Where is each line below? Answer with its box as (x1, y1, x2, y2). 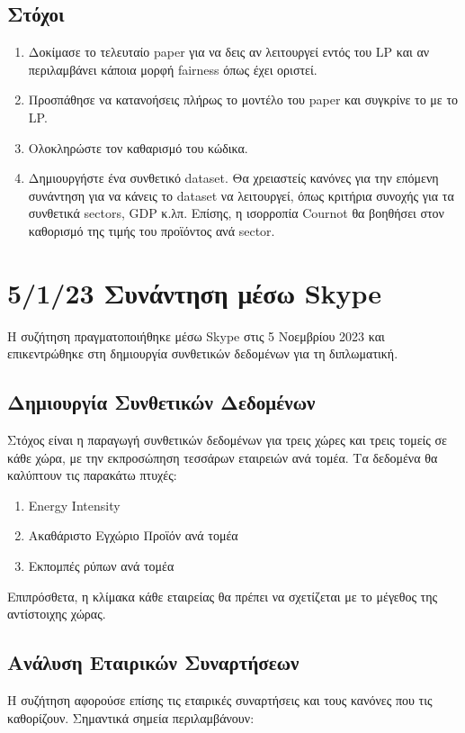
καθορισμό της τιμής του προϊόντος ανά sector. (28, 221, 275, 240)
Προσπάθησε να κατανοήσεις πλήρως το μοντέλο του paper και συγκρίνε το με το (28, 90, 459, 109)
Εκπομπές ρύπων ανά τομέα (28, 557, 174, 575)
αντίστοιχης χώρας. (7, 604, 106, 623)
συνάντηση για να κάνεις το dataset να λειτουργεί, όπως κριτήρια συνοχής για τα (28, 186, 454, 204)
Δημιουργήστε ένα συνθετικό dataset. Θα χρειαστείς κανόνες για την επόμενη (28, 168, 439, 187)
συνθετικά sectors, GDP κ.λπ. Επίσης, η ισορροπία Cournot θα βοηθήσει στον (28, 204, 444, 222)
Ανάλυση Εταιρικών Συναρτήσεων (7, 648, 300, 676)
